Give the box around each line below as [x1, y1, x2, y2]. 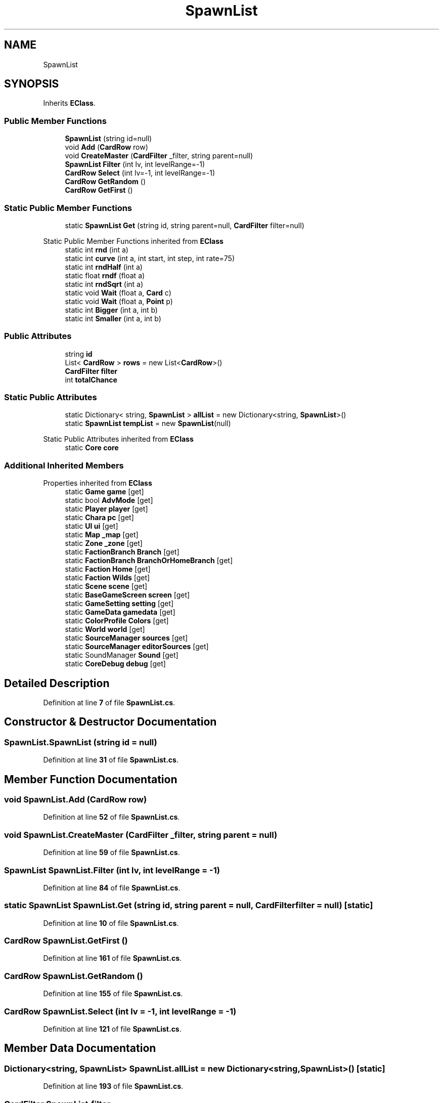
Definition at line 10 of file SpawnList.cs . [43, 918, 179, 927]
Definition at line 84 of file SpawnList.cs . [43, 883, 181, 892]
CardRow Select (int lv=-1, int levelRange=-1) [65, 168, 215, 178]
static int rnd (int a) [65, 245, 128, 254]
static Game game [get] [65, 487, 144, 496]
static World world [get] [65, 625, 145, 634]
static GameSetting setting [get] [65, 599, 174, 608]
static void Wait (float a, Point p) [65, 296, 173, 306]
